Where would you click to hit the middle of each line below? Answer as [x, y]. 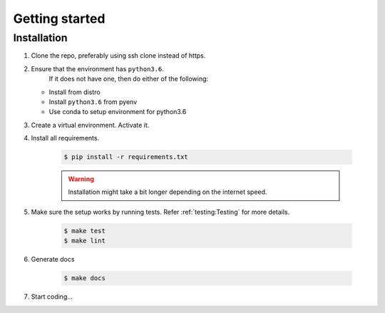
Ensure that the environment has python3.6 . [97, 68]
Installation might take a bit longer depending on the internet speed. [168, 192]
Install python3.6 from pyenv [93, 102]
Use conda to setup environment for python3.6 [118, 112]
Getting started [59, 19]
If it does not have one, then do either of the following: [129, 79]
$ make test [85, 231]
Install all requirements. [65, 138]
